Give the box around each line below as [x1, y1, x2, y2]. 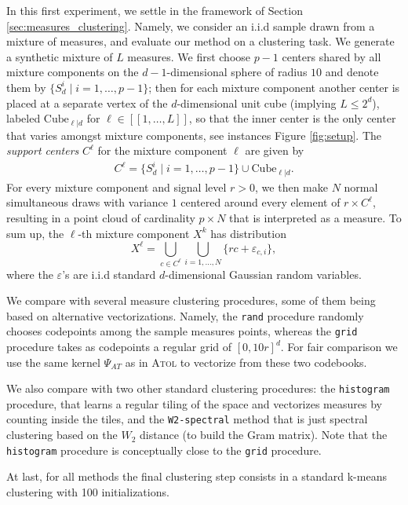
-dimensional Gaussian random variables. [165, 265, 362, 282]
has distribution [210, 225, 286, 241]
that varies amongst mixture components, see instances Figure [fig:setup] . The [6, 126, 382, 143]
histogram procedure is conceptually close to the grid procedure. [6, 441, 322, 458]
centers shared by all [282, 48, 381, 64]
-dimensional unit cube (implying [177, 94, 337, 111]
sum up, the [6, 225, 64, 241]
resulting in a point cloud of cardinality [6, 209, 195, 225]
